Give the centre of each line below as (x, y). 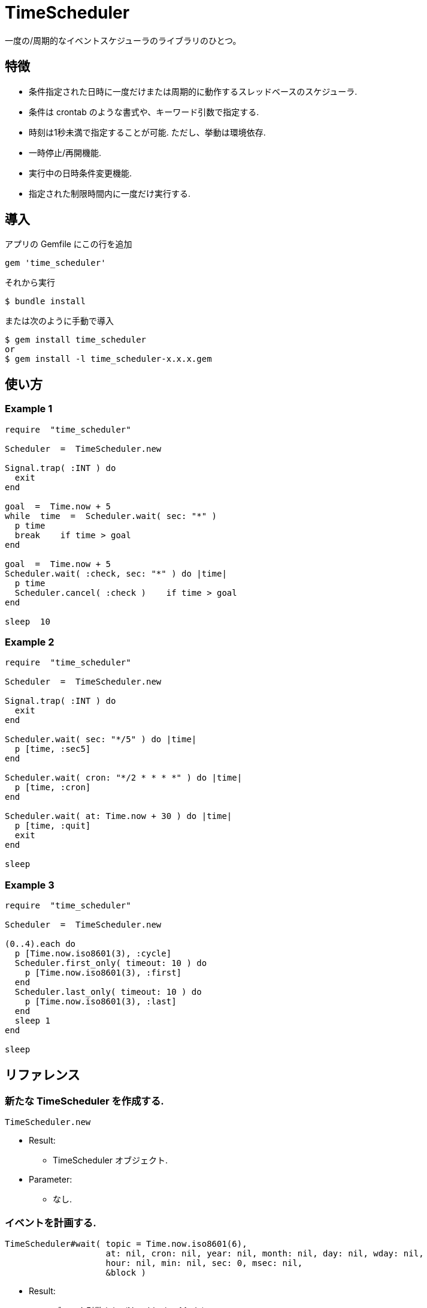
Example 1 (29, 409)
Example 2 (30, 642)
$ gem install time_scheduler (76, 340)
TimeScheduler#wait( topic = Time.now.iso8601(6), (126, 1244)
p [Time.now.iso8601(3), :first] (103, 973)
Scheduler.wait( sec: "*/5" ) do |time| (101, 739)
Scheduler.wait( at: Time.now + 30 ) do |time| (119, 816)
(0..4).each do (40, 944)
